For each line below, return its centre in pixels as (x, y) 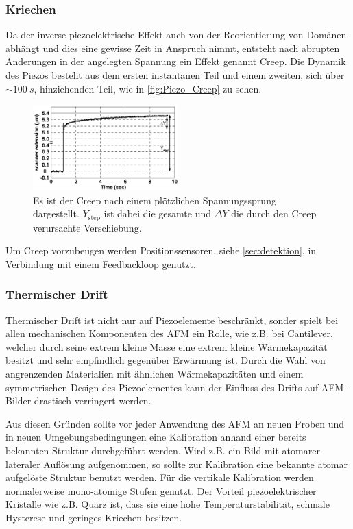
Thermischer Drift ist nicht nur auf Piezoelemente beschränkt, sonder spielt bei (172, 320)
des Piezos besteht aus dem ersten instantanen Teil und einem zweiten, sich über (175, 75)
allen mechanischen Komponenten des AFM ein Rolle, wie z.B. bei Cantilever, (169, 333)
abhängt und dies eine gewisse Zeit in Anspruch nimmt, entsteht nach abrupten (173, 48)
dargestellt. (56, 213)
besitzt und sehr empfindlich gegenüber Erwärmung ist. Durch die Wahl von (166, 360)
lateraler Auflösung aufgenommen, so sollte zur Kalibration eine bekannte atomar (176, 464)
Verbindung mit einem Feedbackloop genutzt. (101, 263)
